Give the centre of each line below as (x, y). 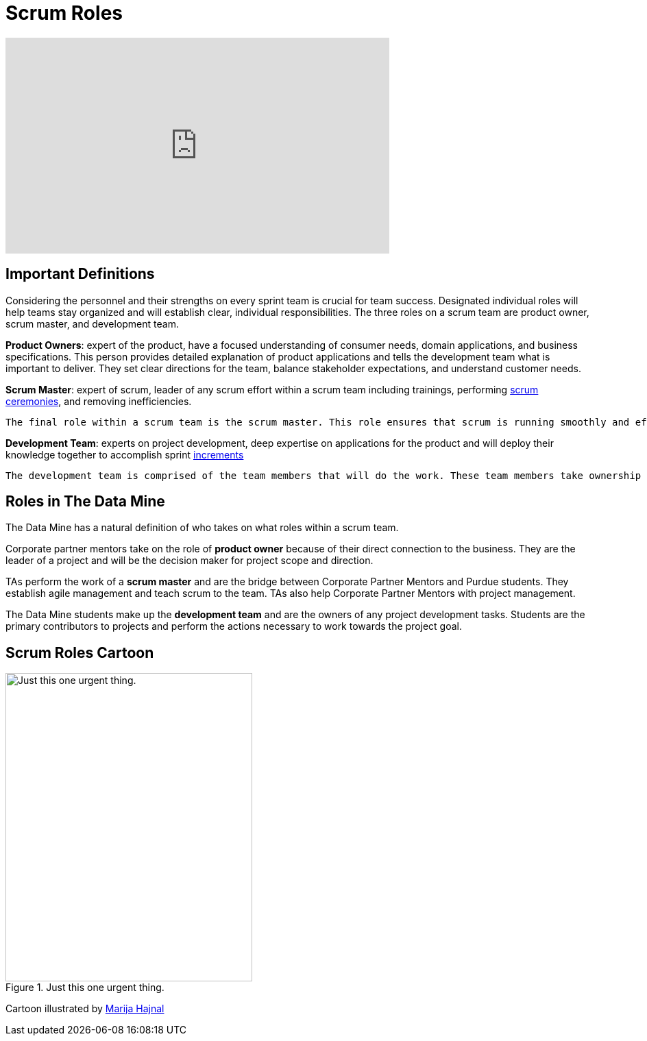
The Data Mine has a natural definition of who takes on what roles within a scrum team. (202, 528)
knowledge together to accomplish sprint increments (125, 454)
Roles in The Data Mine (85, 502)
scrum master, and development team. (92, 323)
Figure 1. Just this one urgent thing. (85, 988)
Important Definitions (80, 274)
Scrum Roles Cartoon (80, 652)
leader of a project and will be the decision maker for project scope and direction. (190, 561)
